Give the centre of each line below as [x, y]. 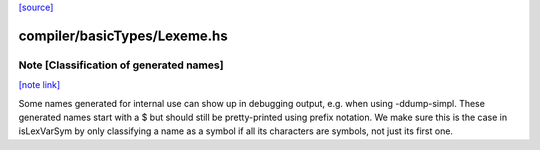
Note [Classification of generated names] [121, 65]
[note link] [39, 85]
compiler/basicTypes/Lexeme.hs [123, 35]
